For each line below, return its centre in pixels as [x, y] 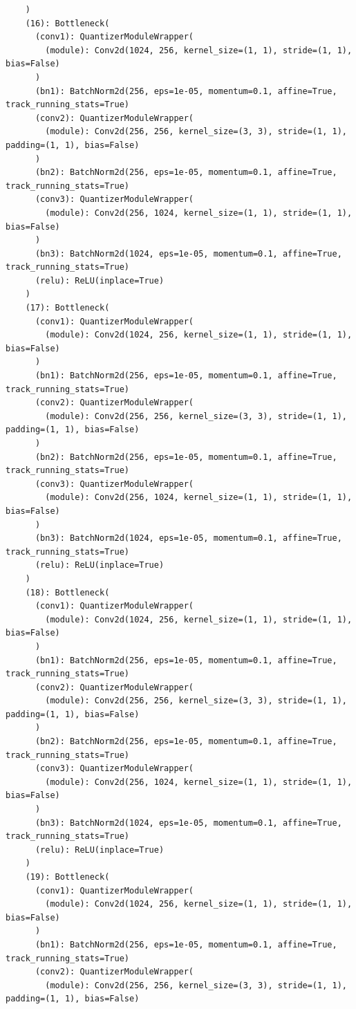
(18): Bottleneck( [67, 592]
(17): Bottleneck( [67, 308]
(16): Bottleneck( [67, 23]
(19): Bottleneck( [67, 877]
